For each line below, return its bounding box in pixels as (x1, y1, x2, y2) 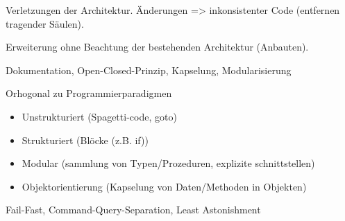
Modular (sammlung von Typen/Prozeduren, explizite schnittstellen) (22, 156, 315, 170)
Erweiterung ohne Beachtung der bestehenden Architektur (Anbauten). (6, 39, 309, 54)
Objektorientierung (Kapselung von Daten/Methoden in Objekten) (22, 179, 307, 193)
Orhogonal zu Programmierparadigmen (6, 86, 172, 100)
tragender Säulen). (6, 16, 84, 30)
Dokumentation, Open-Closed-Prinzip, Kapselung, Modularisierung (6, 62, 292, 77)
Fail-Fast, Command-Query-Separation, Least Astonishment (6, 202, 261, 217)
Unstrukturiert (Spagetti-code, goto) (22, 109, 177, 123)
